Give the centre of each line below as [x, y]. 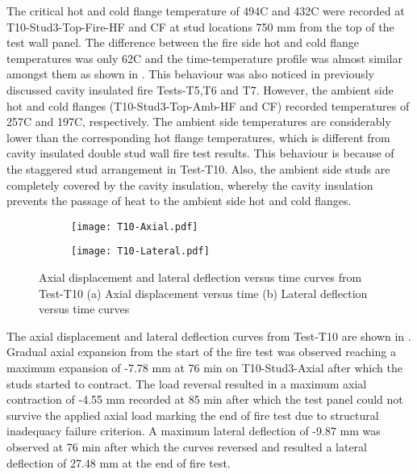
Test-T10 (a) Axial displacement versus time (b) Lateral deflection [203, 293]
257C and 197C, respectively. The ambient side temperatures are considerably [199, 122]
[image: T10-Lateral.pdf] [140, 252]
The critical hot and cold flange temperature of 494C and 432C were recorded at [206, 10]
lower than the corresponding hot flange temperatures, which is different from [198, 137]
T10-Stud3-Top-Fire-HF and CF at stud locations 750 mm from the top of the [200, 26]
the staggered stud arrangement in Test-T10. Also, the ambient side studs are [198, 168]
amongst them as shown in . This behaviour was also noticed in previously [190, 74]
